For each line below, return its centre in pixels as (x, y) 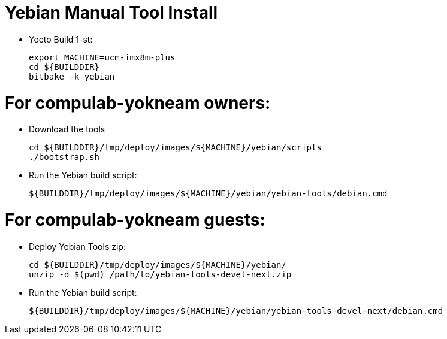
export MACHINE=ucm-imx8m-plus (102, 57)
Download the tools (67, 129)
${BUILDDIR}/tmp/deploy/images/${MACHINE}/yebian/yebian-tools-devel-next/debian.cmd (236, 311)
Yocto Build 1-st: (61, 39)
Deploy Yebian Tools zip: (77, 246)
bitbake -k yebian (72, 76)
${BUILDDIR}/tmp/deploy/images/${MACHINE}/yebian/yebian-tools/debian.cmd (208, 194)
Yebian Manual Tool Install (111, 13)
